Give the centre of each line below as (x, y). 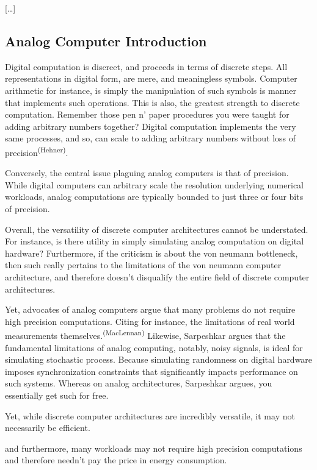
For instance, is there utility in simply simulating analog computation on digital (155, 241)
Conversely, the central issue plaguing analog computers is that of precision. (147, 173)
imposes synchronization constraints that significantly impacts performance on (151, 371)
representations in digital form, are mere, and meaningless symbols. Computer (151, 78)
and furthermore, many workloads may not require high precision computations (154, 448)
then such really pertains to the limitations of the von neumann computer (143, 265)
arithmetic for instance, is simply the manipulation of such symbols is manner (151, 90)
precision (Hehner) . (37, 151)
